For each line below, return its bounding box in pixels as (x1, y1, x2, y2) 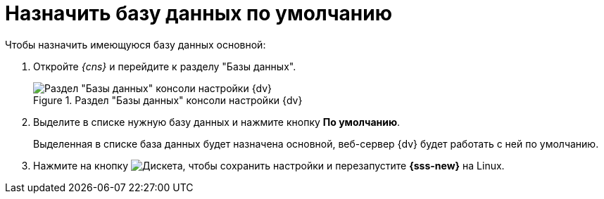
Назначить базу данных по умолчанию (5, 1, 392, 25)
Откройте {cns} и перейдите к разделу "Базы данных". (33, 60, 296, 72)
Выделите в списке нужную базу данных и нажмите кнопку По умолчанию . (33, 115, 401, 128)
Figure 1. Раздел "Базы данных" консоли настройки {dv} (33, 94, 303, 106)
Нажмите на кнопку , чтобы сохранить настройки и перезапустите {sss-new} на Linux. (33, 159, 505, 172)
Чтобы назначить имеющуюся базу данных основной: (5, 38, 266, 51)
